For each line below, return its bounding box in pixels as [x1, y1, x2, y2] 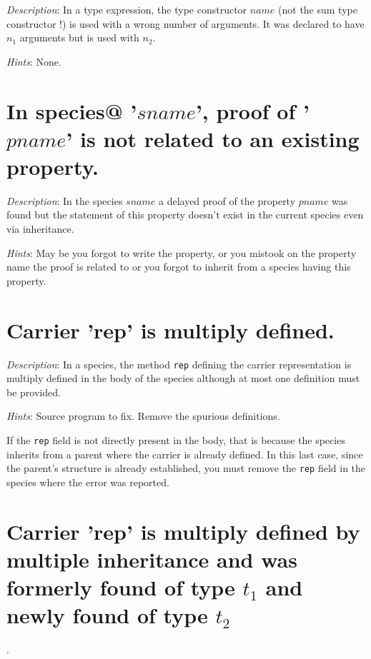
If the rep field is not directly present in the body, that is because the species [6, 433, 345, 447]
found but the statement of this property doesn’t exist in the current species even [6, 207, 364, 222]
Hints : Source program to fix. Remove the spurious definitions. [6, 408, 280, 423]
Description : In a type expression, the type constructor [6, 2, 247, 16]
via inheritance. [6, 221, 74, 236]
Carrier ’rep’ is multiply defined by [6, 516, 360, 545]
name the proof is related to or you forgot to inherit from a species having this [6, 259, 351, 274]
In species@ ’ [6, 96, 137, 125]
